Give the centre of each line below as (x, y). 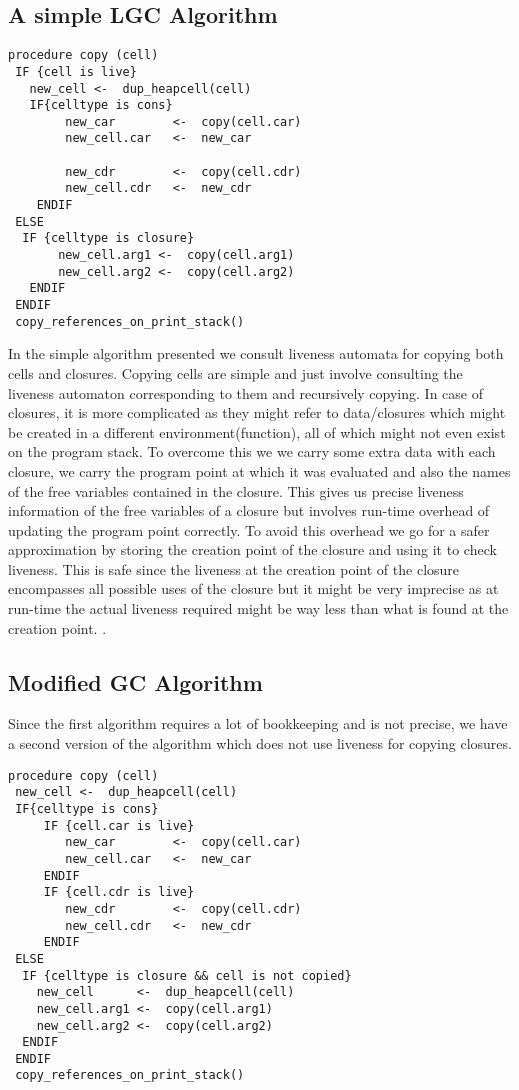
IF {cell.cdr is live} (119, 892)
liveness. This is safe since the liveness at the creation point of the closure (234, 568)
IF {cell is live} (76, 71)
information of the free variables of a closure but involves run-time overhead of (249, 510)
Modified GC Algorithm (135, 681)
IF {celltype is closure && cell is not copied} (187, 975)
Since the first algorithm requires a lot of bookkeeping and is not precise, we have (258, 723)
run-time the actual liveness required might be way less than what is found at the (258, 608)
